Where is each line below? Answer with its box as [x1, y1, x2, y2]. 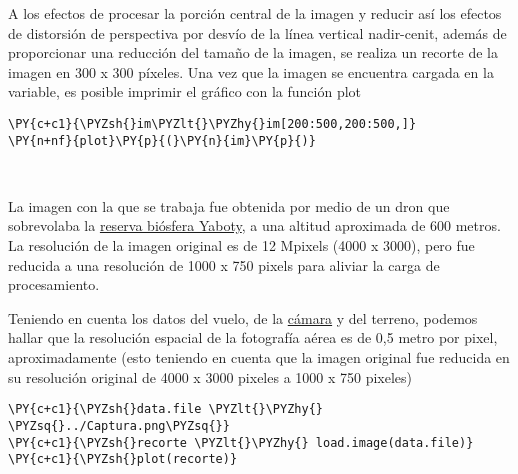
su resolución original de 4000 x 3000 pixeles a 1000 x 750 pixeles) [8, 366, 413, 387]
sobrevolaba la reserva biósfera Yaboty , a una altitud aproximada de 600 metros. [8, 215, 501, 236]
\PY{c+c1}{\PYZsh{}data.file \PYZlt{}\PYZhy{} [8, 402, 323, 417]
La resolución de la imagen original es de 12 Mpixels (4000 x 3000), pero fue [8, 235, 475, 256]
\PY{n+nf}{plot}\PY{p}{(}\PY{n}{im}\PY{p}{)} [8, 133, 316, 148]
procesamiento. [8, 274, 100, 295]
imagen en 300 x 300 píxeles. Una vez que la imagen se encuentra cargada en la [8, 61, 494, 82]
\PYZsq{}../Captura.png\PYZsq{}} [8, 418, 230, 433]
